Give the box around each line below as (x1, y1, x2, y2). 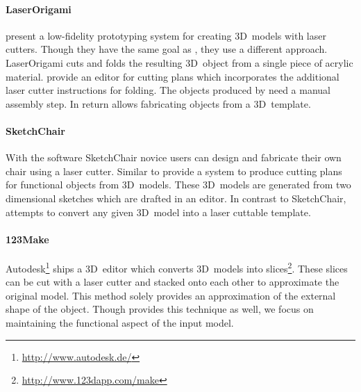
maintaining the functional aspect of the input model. (6, 315, 234, 329)
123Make (6, 231, 49, 246)
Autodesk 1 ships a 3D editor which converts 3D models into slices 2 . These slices (6, 259, 348, 275)
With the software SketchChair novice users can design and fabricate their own (6, 150, 342, 165)
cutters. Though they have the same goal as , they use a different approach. (6, 42, 328, 56)
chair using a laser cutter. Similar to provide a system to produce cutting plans (6, 163, 342, 178)
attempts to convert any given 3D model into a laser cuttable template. (6, 204, 311, 219)
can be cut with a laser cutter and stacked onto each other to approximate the (6, 275, 339, 289)
